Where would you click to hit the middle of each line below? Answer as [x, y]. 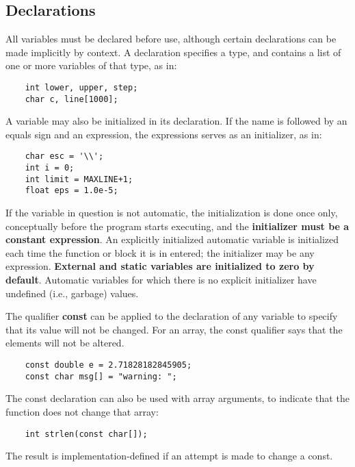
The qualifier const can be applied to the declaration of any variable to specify [172, 316]
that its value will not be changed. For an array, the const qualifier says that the [174, 329]
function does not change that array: [82, 411]
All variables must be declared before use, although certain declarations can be [171, 39]
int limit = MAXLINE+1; [79, 179]
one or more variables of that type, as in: [91, 65]
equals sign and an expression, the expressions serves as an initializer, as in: [164, 134]
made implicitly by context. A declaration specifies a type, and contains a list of [173, 52]
